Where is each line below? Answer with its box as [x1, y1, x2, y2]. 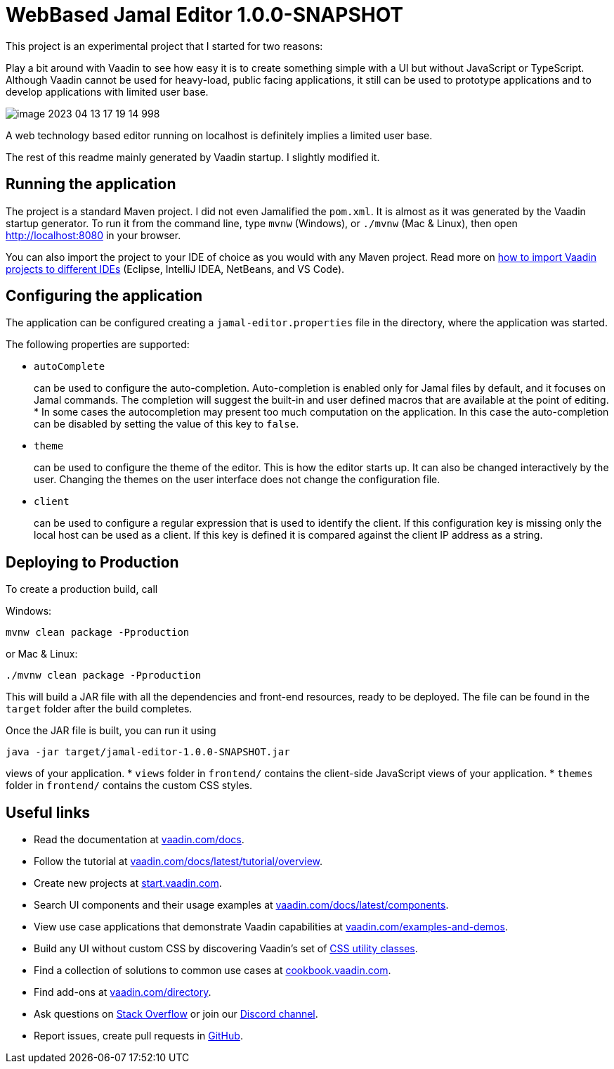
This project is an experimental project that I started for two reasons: [6, 39, 323, 52]
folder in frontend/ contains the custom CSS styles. [6, 779, 253, 792]
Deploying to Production [6, 553, 179, 571]
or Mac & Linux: [6, 648, 78, 660]
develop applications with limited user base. [6, 85, 209, 98]
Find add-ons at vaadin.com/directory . [34, 986, 211, 999]
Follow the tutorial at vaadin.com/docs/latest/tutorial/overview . [34, 855, 323, 868]
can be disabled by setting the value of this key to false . [34, 418, 299, 430]
